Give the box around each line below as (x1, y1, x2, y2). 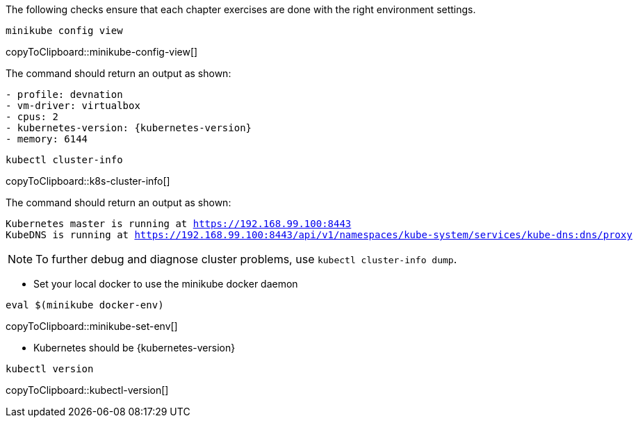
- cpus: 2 (6, 111, 58, 122)
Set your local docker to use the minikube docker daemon (33, 278, 298, 290)
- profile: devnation (6, 89, 123, 100)
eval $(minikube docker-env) (6, 299, 164, 310)
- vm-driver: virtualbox (6, 100, 140, 111)
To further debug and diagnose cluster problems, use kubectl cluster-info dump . (35, 252, 457, 266)
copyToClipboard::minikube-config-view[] (6, 46, 198, 58)
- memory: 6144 (6, 133, 88, 144)
